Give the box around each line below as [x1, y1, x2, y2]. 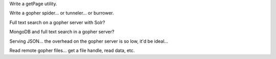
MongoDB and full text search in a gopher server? [9, 28, 114, 35]
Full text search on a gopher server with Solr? [9, 19, 105, 25]
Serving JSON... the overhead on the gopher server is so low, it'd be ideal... [9, 38, 169, 44]
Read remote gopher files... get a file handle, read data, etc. [9, 47, 135, 53]
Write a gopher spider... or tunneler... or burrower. [9, 10, 114, 16]
